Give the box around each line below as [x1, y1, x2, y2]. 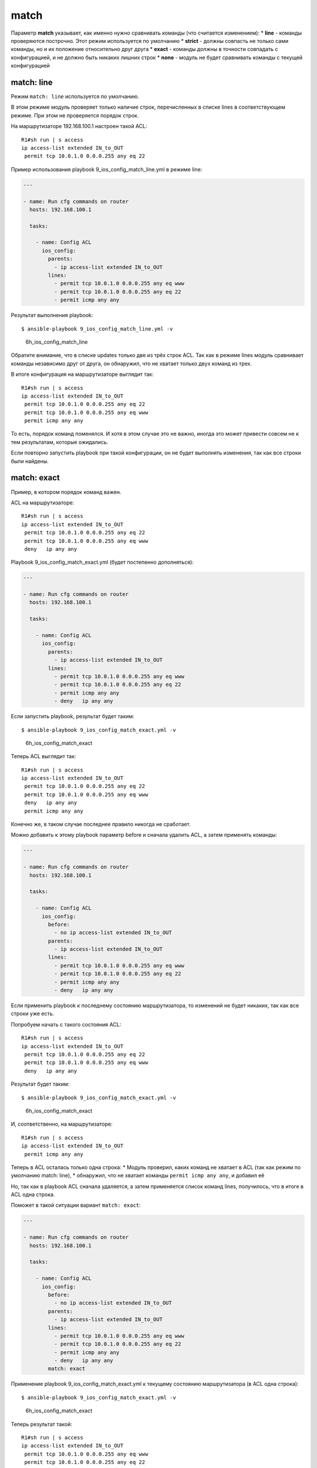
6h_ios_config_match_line [25, 338, 88, 345]
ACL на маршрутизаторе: [11, 499, 75, 506]
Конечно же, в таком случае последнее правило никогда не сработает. [11, 821, 191, 828]
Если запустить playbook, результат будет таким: [11, 713, 134, 720]
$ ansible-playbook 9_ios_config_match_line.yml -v [21, 325, 173, 332]
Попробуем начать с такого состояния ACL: [11, 1021, 122, 1028]
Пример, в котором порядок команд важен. [11, 488, 122, 496]
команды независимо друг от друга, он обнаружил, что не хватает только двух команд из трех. [11, 360, 252, 367]
